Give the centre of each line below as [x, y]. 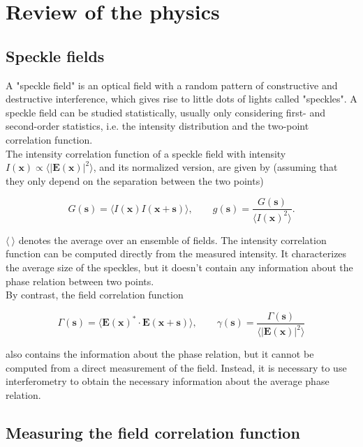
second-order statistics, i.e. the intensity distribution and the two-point [157, 126]
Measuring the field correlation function [153, 432]
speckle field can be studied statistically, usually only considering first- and [165, 112]
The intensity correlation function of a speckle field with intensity [146, 153]
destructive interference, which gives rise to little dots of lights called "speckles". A [181, 99]
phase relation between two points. [80, 281]
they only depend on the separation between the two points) [135, 180]
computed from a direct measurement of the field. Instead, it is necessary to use [176, 367]
